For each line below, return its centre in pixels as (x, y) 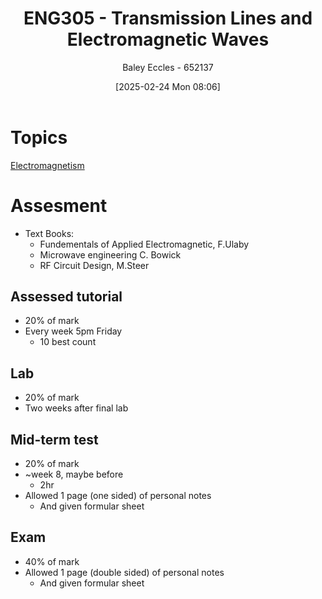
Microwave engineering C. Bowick (110, 254)
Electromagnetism (47, 165)
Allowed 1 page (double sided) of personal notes (124, 572)
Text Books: (49, 233)
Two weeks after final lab (76, 408)
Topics (39, 137)
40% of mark (52, 561)
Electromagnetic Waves (168, 39)
